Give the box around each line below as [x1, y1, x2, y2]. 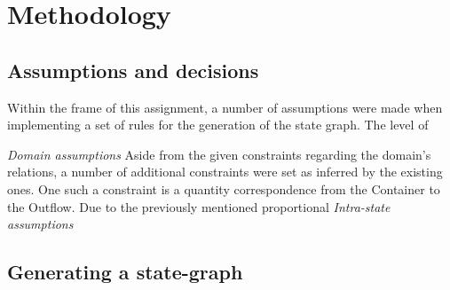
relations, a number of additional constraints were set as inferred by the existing [7, 162, 443, 181]
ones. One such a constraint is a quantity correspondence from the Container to [7, 179, 440, 198]
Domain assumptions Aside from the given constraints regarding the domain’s [7, 145, 431, 163]
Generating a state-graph [7, 258, 243, 286]
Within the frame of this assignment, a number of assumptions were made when [7, 98, 443, 116]
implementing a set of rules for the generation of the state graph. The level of [7, 115, 429, 134]
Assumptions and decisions [7, 56, 259, 83]
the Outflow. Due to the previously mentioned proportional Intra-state [7, 197, 391, 216]
